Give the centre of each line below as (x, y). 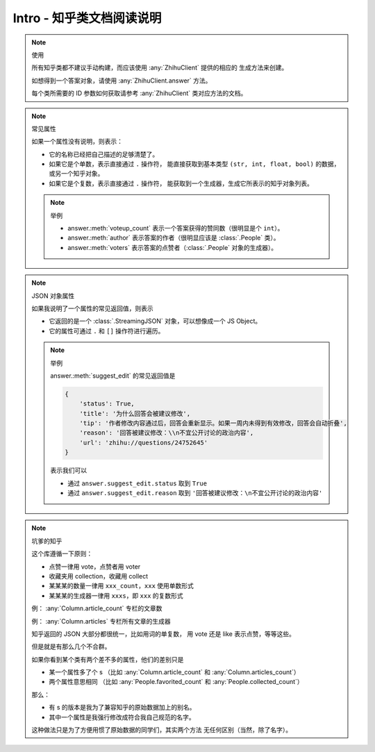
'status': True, (107, 404)
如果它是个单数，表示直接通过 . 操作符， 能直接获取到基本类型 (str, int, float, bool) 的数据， (194, 164)
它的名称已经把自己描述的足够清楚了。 (104, 154)
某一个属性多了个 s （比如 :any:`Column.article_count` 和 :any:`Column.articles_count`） (174, 672)
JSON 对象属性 (53, 296)
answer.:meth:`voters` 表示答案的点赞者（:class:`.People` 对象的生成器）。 (173, 247)
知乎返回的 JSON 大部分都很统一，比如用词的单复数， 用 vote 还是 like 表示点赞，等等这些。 (163, 634)
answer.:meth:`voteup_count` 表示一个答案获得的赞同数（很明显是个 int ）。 (176, 228)
